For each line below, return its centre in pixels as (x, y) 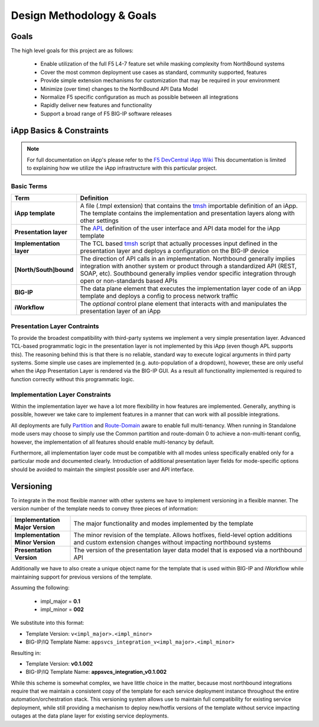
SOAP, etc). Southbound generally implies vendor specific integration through (188, 274)
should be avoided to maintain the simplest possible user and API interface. (102, 469)
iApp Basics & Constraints (60, 130)
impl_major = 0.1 (61, 601)
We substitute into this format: (48, 623)
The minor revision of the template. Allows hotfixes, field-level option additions (183, 535)
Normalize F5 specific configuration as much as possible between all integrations (139, 97)
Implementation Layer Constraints (61, 394)
